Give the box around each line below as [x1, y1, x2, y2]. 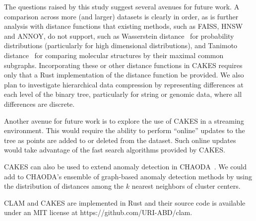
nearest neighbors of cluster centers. [131, 181, 241, 191]
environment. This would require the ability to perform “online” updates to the [4, 125, 245, 136]
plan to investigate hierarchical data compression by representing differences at [4, 79, 244, 89]
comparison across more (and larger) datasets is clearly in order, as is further [4, 11, 239, 21]
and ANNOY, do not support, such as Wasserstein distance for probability [4, 30, 234, 41]
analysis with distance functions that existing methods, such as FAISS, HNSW [4, 21, 243, 31]
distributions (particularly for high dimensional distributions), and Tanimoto [4, 40, 238, 51]
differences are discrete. [4, 98, 75, 109]
